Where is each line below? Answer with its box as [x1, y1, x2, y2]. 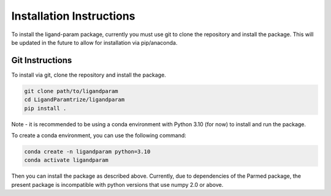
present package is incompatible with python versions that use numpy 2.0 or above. [11, 181, 224, 188]
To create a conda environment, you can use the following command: [11, 132, 186, 139]
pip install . [24, 105, 67, 111]
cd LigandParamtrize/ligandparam [24, 96, 125, 104]
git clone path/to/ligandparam [24, 88, 119, 94]
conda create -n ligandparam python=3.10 [24, 148, 151, 155]
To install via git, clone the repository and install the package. [11, 71, 167, 78]
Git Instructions [11, 55, 72, 66]
